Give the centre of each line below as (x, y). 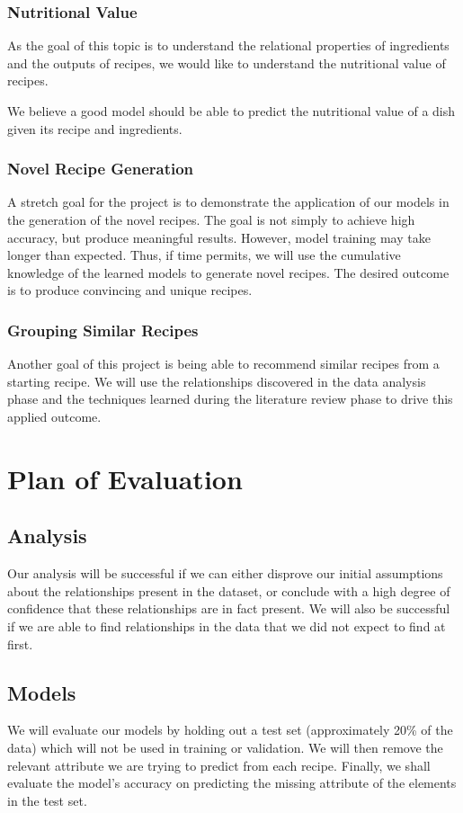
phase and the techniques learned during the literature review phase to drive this (230, 399)
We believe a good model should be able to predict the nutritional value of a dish (231, 111)
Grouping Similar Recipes (103, 330)
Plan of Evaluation (125, 478)
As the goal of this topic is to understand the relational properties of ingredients (228, 45)
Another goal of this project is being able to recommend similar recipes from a (223, 364)
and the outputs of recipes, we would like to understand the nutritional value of (227, 63)
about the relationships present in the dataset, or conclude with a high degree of (229, 590)
